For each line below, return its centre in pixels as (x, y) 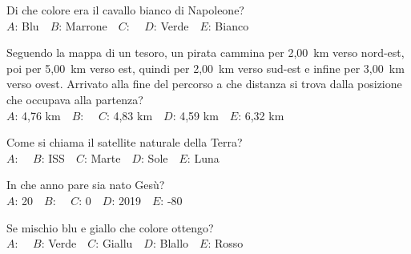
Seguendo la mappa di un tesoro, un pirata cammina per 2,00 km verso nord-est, (205, 52)
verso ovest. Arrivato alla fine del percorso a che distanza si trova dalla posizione (204, 84)
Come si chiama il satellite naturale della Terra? (125, 142)
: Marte (102, 157)
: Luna (203, 157)
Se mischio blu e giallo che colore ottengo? (110, 227)
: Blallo (171, 243)
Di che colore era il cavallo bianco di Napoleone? (125, 10)
